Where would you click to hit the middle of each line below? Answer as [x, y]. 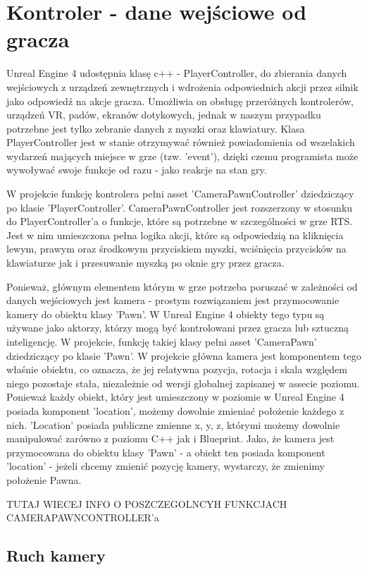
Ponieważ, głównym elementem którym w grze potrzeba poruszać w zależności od [182, 286]
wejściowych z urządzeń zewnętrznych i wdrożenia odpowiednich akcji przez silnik [182, 86]
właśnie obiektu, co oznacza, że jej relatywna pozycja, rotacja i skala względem [177, 369]
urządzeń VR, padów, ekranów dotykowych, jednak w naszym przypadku [164, 115]
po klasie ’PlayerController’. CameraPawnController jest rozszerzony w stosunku [180, 207]
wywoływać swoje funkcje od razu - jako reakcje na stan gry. [137, 170]
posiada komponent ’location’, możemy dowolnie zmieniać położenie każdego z [175, 410]
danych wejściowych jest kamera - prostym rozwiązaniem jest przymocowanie [173, 300]
